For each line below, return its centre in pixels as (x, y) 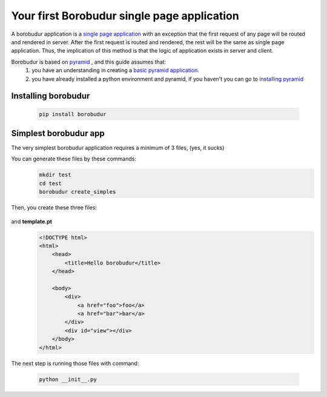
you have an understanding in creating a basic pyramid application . (115, 70)
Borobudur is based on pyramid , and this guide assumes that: (89, 62)
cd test (50, 183)
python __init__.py (68, 379)
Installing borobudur (51, 96)
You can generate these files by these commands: (74, 159)
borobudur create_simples (78, 192)
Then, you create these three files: (54, 208)
